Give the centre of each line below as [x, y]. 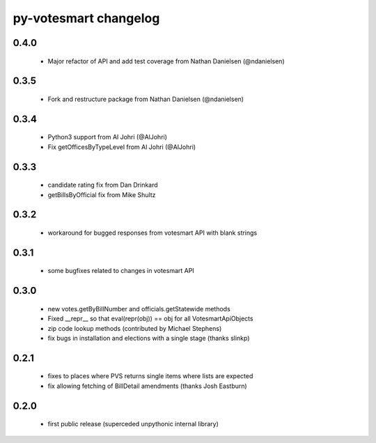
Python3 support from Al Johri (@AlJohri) [107, 137]
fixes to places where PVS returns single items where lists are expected [150, 376]
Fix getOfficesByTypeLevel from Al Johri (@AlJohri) [122, 147]
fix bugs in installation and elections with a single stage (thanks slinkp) [149, 338]
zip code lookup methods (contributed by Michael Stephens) [135, 328]
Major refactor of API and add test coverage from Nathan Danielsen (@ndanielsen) [166, 61]
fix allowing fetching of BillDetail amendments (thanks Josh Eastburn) [147, 386]
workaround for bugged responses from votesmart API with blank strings [152, 233]
